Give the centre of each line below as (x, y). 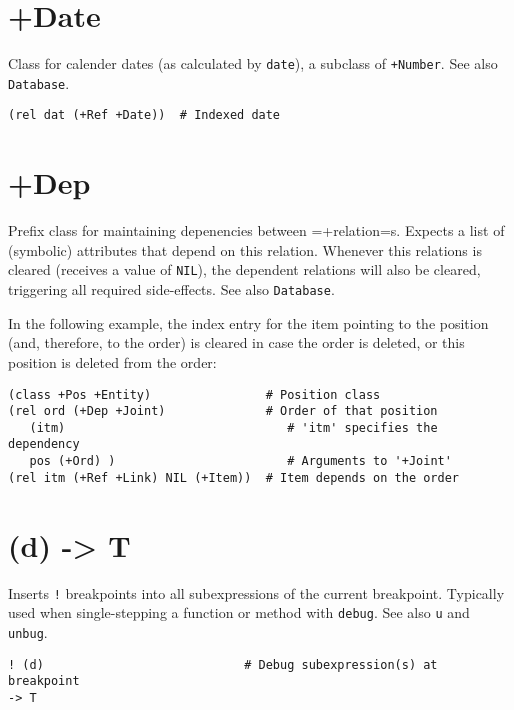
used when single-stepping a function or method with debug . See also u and (239, 612)
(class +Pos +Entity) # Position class (194, 394)
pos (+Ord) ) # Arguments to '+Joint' (240, 461)
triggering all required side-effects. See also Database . (171, 289)
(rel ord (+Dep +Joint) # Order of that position (223, 411)
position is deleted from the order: (112, 361)
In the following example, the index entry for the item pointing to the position (248, 322)
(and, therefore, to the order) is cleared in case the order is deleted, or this (236, 342)
